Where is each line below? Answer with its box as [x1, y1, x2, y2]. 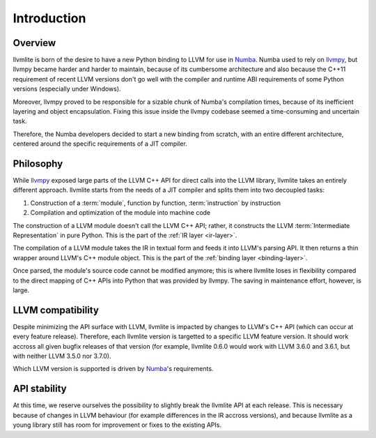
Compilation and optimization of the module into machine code [30, 209, 211, 217]
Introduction [13, 10, 86, 26]
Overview [13, 37, 56, 49]
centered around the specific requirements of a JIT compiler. [13, 139, 187, 148]
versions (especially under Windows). [13, 84, 121, 93]
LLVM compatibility [13, 304, 99, 316]
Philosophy [13, 158, 63, 169]
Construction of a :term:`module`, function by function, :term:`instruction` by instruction [30, 199, 281, 207]
